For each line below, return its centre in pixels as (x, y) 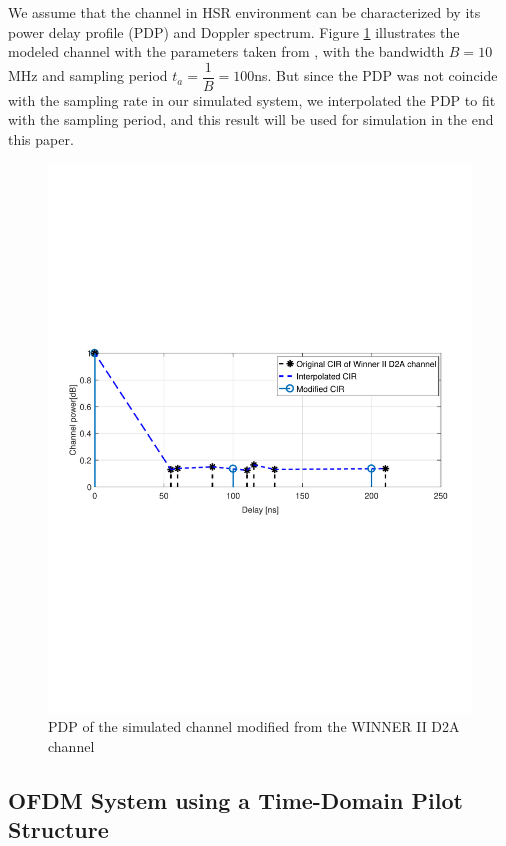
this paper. (41, 139)
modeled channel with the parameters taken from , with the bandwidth (226, 51)
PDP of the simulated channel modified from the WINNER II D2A (254, 726)
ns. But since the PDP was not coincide (376, 75)
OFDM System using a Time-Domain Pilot (235, 799)
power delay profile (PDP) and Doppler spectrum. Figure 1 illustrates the (234, 31)
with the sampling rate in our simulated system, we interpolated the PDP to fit (252, 99)
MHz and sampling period (88, 75)
